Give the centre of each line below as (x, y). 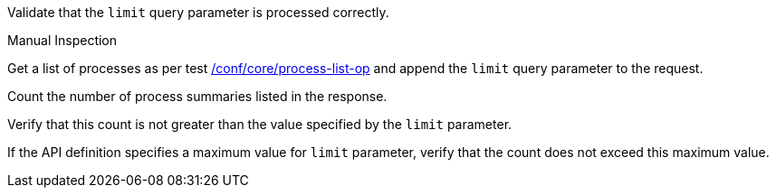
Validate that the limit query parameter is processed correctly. (198, 12)
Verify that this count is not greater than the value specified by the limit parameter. (260, 124)
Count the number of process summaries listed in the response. (197, 96)
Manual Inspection (62, 40)
